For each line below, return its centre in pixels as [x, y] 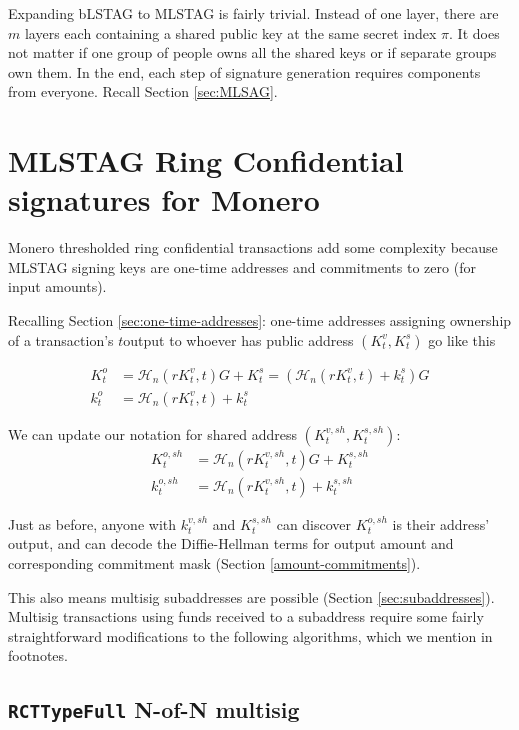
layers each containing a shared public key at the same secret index [230, 32]
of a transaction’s [61, 339]
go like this [462, 339]
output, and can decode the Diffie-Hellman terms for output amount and [231, 543]
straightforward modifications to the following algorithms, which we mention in [250, 635]
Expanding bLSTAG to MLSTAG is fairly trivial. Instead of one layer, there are [253, 13]
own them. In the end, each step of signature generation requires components [244, 71]
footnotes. [38, 655]
